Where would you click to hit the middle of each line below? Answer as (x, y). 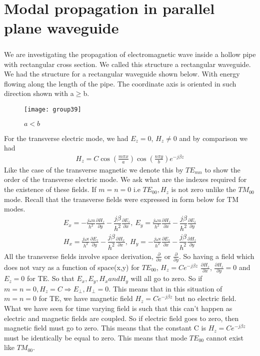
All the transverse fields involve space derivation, (79, 256)
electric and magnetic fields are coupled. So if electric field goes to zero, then (121, 318)
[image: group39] (53, 109)
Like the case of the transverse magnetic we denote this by (94, 169)
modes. (15, 209)
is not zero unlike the (203, 189)
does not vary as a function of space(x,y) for (72, 267)
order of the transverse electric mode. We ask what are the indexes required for (125, 179)
